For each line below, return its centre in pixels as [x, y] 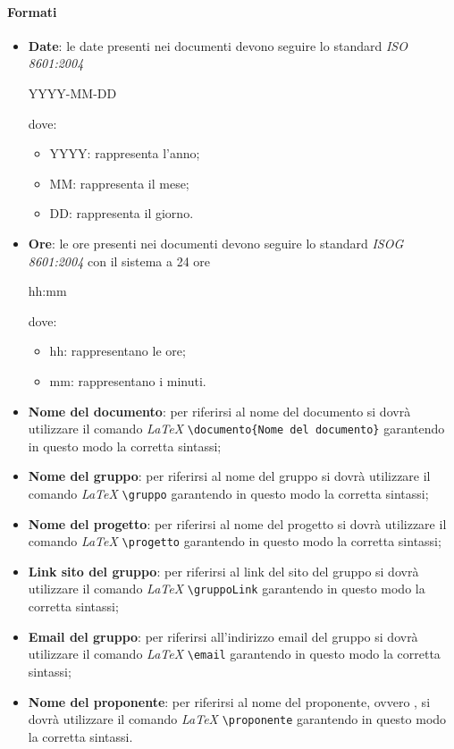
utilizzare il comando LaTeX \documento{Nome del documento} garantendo [236, 429]
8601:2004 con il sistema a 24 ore [119, 261]
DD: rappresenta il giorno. [122, 213]
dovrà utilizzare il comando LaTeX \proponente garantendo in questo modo [237, 719]
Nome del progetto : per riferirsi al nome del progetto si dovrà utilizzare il [237, 523]
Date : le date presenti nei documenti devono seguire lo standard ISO [218, 45]
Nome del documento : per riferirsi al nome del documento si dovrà [219, 411]
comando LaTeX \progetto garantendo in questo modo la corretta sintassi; [235, 541]
